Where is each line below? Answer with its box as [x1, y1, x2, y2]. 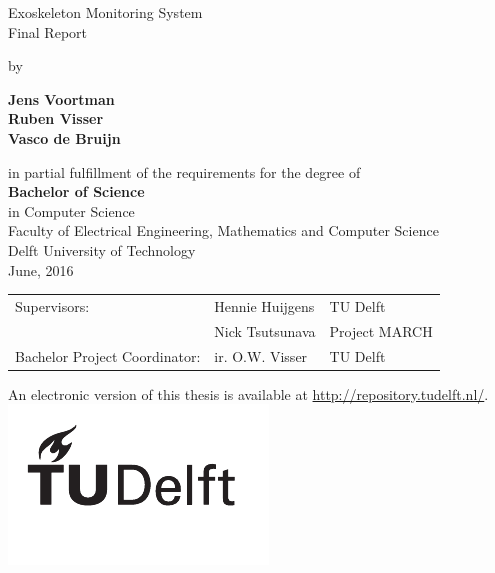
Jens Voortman [8, 88, 115, 109]
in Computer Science [8, 200, 135, 221]
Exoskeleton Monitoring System [8, 2, 203, 22]
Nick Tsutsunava [214, 320, 316, 341]
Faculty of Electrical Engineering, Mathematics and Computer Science [8, 220, 439, 241]
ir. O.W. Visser [214, 345, 308, 366]
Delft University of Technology [8, 239, 196, 260]
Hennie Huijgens [214, 295, 315, 316]
